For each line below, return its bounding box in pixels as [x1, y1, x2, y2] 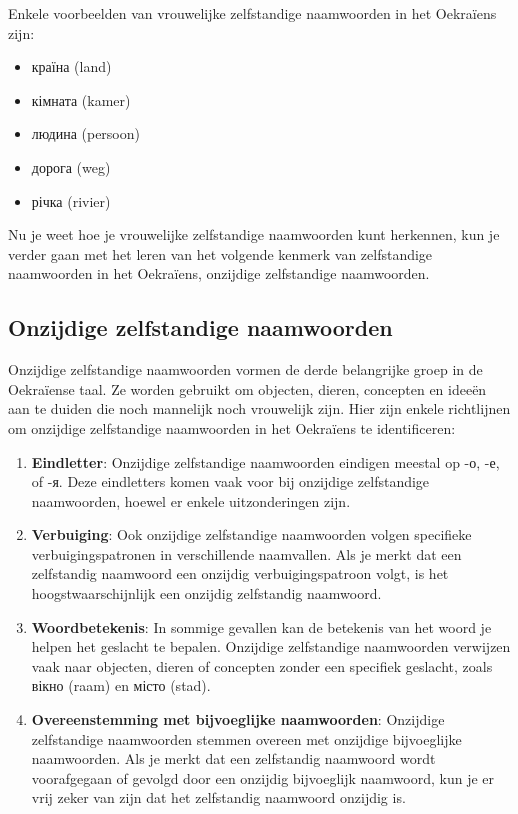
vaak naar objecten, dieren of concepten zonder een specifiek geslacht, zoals [31, 655, 493, 676]
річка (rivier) [31, 190, 111, 211]
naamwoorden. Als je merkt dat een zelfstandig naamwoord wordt [31, 748, 436, 769]
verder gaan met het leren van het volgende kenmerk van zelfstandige [8, 243, 433, 264]
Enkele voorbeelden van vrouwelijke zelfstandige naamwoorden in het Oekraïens [8, 3, 497, 23]
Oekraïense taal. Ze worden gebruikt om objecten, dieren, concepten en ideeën [8, 378, 487, 399]
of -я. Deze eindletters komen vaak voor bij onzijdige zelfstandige [31, 471, 430, 492]
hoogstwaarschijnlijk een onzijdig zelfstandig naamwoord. [31, 583, 382, 604]
